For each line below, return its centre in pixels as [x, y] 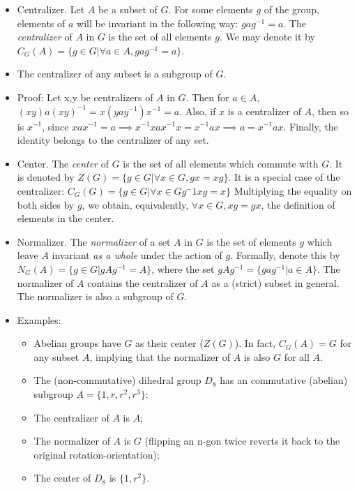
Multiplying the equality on [293, 190]
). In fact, [255, 343]
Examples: [39, 319]
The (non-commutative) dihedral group [117, 380]
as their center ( [169, 343]
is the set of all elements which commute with [221, 163]
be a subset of [128, 9]
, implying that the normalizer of [160, 356]
